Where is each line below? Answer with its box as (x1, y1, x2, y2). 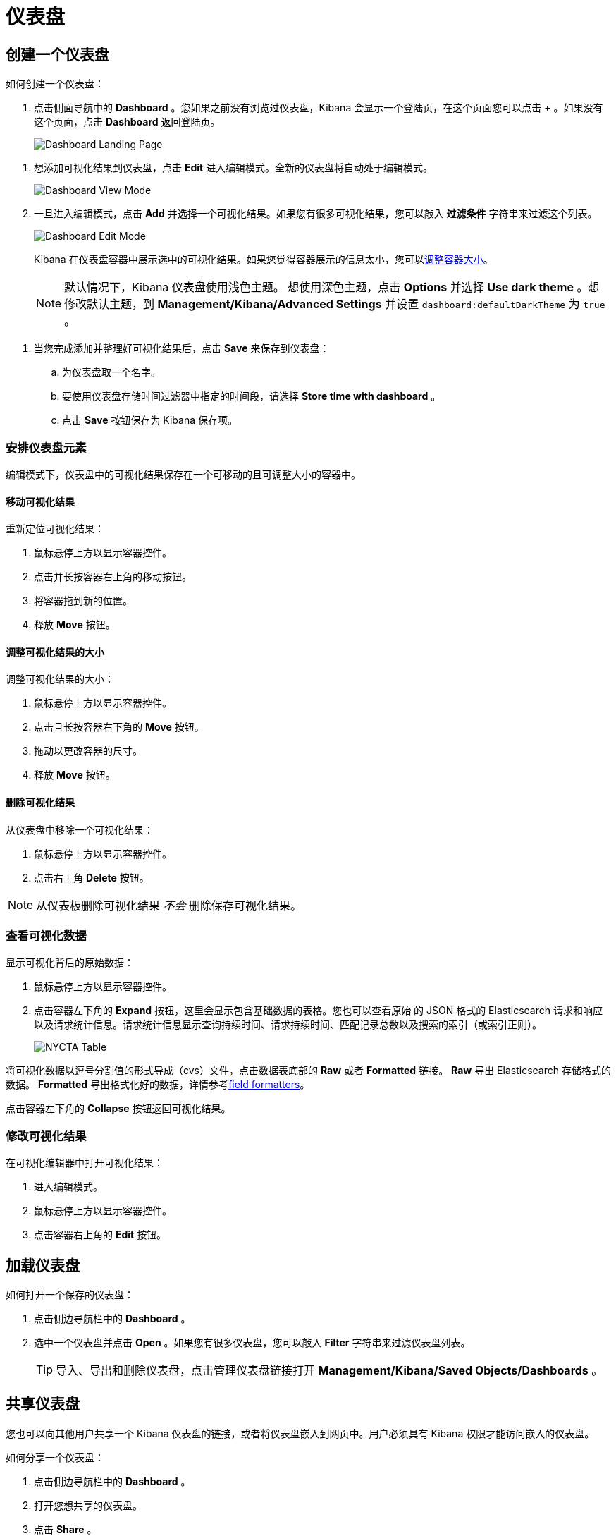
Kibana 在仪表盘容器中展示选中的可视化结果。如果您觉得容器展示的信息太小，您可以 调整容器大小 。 (34, 253, 493, 266)
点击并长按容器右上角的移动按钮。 (34, 571, 192, 583)
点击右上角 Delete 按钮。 (34, 871, 149, 884)
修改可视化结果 (6, 1128, 87, 1143)
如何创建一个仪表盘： (6, 78, 104, 90)
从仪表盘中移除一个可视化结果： (6, 823, 154, 836)
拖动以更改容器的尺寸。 (34, 745, 142, 757)
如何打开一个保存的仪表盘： (6, 1288, 134, 1300)
